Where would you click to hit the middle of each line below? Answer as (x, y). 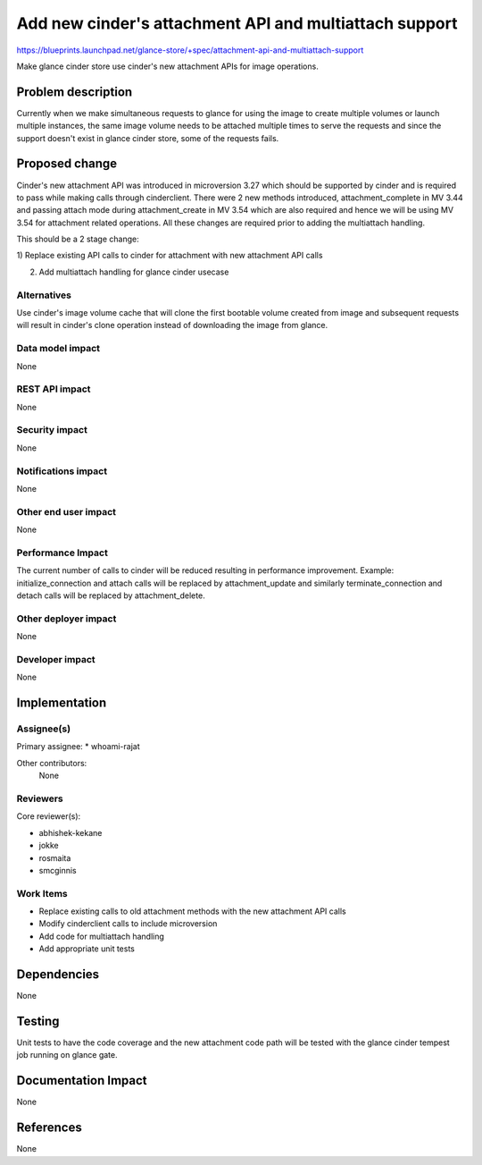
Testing (38, 1021)
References (49, 1128)
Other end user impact (66, 511)
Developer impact (56, 659)
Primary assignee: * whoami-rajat (78, 747)
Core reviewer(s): (49, 816)
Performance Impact (62, 553)
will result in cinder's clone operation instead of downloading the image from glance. (172, 325)
